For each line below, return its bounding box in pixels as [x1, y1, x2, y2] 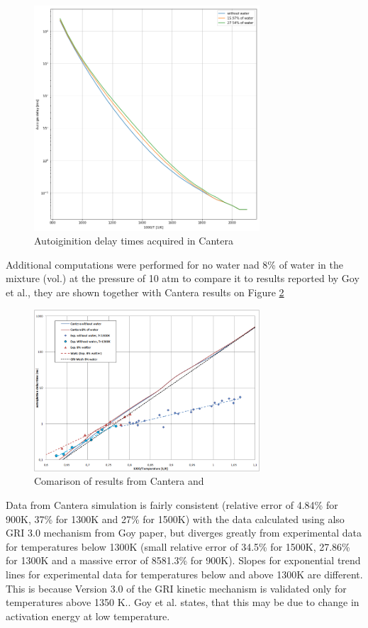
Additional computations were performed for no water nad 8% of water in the [6, 257, 343, 271]
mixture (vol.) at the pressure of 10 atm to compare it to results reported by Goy [6, 271, 359, 286]
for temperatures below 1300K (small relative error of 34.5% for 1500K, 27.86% [6, 539, 350, 554]
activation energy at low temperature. [6, 608, 170, 623]
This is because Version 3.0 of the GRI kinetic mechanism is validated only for [6, 581, 347, 595]
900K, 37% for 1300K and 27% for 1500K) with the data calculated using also [6, 511, 345, 526]
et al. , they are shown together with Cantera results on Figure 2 [6, 284, 284, 299]
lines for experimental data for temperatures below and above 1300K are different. [6, 566, 363, 581]
